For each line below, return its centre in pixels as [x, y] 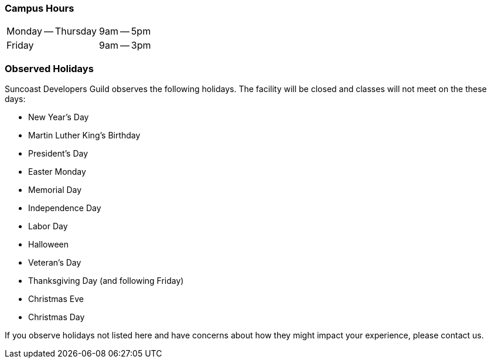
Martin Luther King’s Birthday [84, 135]
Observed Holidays [49, 68]
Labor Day [48, 226]
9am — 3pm [125, 45]
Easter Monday [57, 172]
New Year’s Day [59, 117]
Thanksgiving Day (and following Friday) [106, 281]
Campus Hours [40, 8]
